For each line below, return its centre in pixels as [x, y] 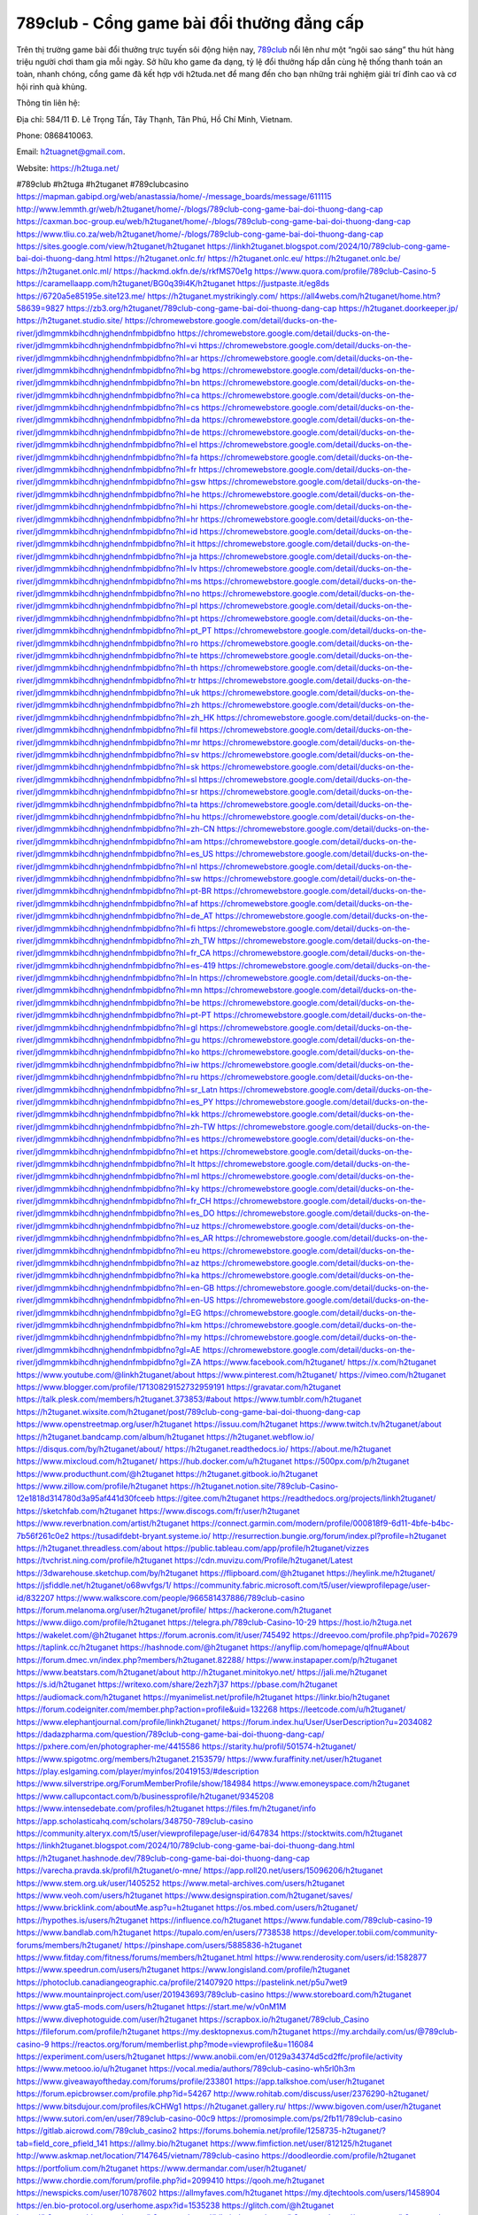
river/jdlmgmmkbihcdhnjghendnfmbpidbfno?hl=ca [108, 395]
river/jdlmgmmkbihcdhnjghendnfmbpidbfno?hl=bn [108, 383]
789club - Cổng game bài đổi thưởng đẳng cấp [190, 23]
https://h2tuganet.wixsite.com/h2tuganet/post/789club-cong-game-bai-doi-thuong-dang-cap [189, 1411]
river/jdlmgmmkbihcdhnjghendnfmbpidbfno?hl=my [109, 1337]
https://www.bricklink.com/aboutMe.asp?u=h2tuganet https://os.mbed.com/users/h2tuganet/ [187, 1908]
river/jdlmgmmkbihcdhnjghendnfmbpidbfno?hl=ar [107, 358]
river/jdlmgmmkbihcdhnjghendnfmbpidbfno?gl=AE [108, 1349]
